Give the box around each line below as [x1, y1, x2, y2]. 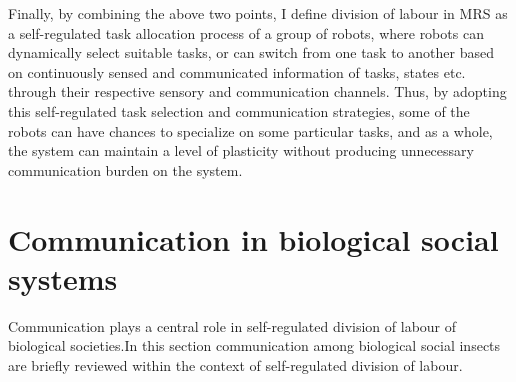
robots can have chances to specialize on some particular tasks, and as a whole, [8, 120, 493, 141]
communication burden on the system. [8, 159, 243, 180]
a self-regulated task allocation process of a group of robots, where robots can [8, 22, 484, 43]
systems [8, 257, 118, 298]
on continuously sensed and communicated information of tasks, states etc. [8, 61, 466, 82]
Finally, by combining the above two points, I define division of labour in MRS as [8, 3, 508, 23]
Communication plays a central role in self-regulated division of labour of [8, 315, 457, 336]
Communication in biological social [8, 218, 499, 259]
